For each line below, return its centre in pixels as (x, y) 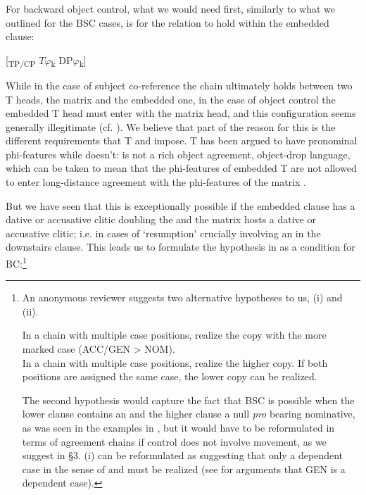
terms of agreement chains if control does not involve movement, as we (174, 441)
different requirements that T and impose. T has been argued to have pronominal (182, 140)
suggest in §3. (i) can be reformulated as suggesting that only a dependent (183, 455)
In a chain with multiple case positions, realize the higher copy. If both (175, 362)
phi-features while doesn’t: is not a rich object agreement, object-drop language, (178, 154)
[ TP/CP (21, 61)
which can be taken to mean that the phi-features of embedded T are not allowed (181, 168)
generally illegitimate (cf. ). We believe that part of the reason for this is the (171, 126)
